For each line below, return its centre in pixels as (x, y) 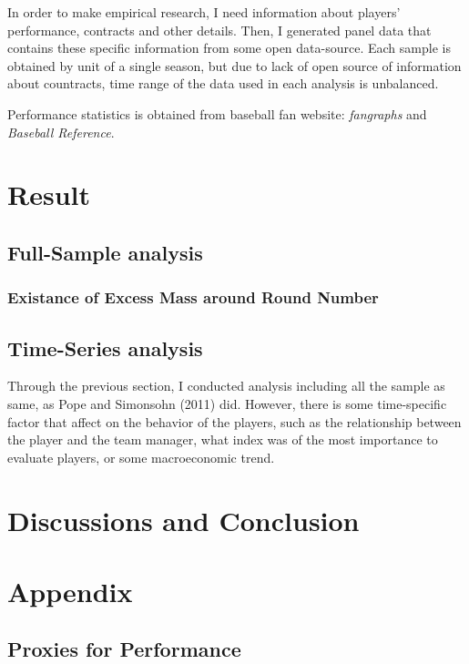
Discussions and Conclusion (184, 520)
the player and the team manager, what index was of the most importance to (223, 439)
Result (49, 194)
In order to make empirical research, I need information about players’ (204, 12)
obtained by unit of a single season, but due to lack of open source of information (234, 65)
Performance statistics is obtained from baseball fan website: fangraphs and (217, 113)
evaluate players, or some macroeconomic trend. (141, 457)
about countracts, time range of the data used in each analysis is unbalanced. (223, 83)
